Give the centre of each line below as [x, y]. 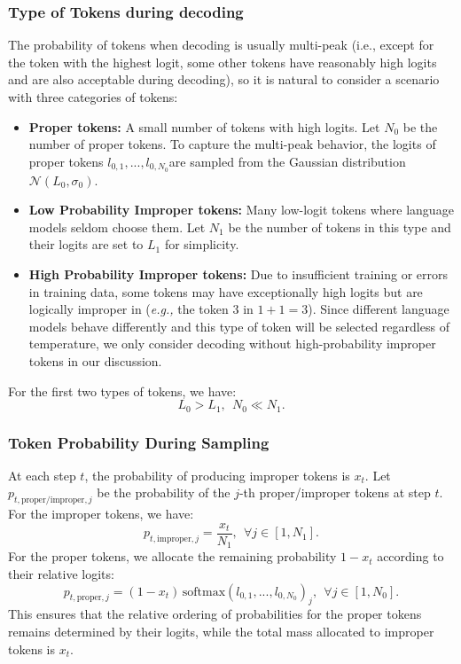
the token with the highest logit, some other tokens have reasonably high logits [223, 62]
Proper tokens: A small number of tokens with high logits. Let [204, 126]
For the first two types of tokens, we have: [122, 391]
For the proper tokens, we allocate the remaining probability [172, 556]
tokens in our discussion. [95, 360]
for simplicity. [202, 244]
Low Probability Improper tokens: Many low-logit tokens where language [241, 210]
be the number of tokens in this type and [340, 227]
